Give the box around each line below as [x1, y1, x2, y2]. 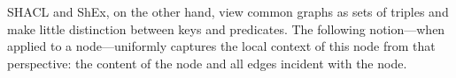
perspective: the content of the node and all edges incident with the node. [7, 53, 407, 72]
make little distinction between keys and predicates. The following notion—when [7, 19, 445, 38]
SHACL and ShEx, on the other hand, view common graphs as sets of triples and [7, 3, 449, 20]
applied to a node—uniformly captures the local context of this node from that [7, 37, 436, 55]
